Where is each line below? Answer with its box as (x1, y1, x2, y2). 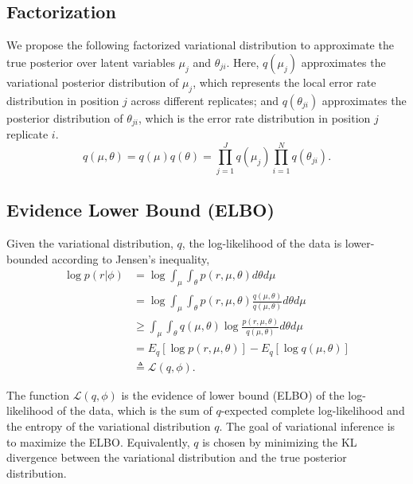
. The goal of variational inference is (219, 417, 395, 434)
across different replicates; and (131, 92, 279, 108)
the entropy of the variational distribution (6, 417, 211, 434)
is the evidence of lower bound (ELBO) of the (121, 386, 345, 403)
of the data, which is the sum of (56, 402, 212, 419)
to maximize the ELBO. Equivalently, (6, 433, 190, 450)
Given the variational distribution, (6, 234, 173, 251)
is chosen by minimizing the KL (202, 433, 357, 450)
